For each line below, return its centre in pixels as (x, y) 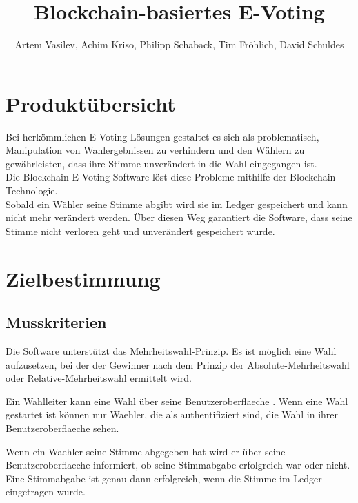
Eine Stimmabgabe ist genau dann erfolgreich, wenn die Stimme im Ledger (164, 478)
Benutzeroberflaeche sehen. (62, 428)
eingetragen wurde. (46, 492)
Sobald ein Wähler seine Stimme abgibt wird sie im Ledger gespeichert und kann (177, 204)
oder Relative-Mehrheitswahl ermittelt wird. (99, 378)
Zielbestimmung (83, 278)
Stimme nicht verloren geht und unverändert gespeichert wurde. (140, 230)
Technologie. (32, 191)
